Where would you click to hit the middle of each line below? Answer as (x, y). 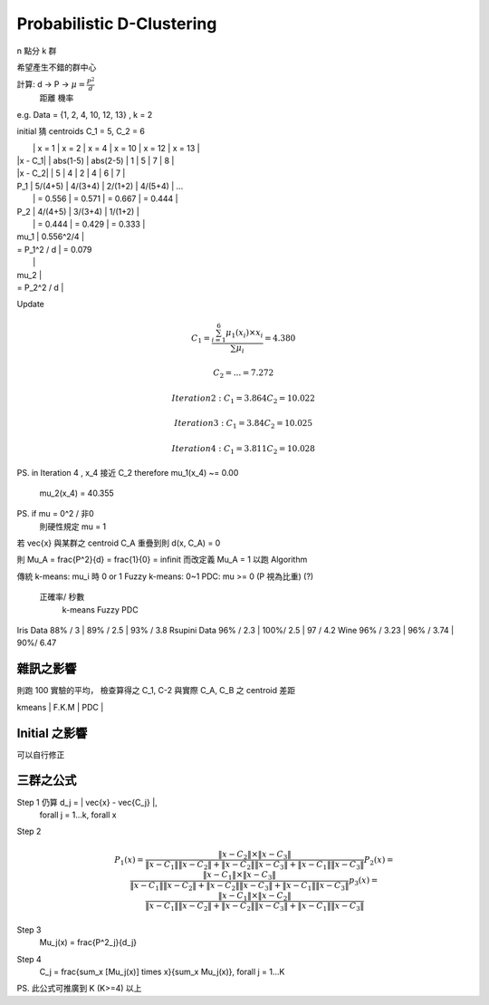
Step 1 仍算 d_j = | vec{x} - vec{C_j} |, (87, 802)
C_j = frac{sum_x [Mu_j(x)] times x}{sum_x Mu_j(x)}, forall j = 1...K (162, 971)
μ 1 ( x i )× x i (244, 333)
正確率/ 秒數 (62, 597)
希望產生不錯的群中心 (57, 67)
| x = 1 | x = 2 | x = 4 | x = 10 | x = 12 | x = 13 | (116, 148)
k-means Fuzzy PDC (101, 609)
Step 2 (29, 831)
